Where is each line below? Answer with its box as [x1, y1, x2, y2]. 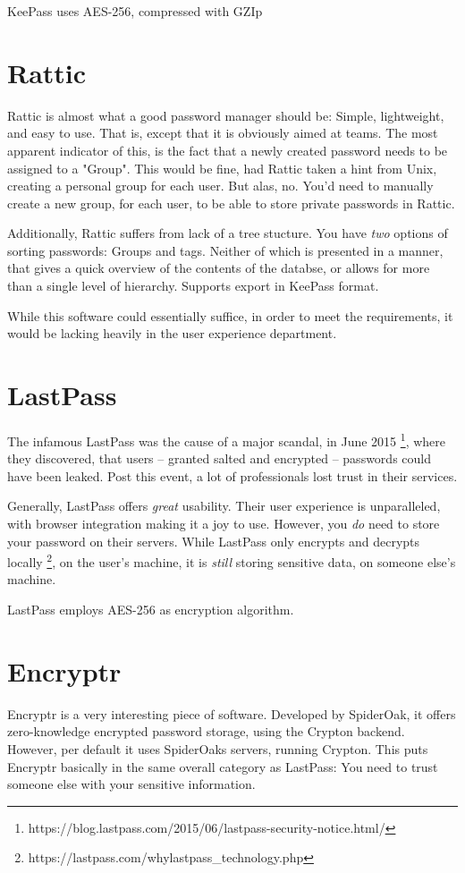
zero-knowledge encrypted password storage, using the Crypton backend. [7, 722, 405, 741]
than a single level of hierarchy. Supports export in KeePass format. [7, 276, 379, 295]
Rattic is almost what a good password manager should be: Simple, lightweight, [7, 106, 444, 124]
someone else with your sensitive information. [7, 775, 256, 793]
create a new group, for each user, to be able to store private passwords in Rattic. [7, 193, 455, 212]
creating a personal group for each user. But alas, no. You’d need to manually [7, 176, 434, 195]
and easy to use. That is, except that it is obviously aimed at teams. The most [7, 123, 438, 142]
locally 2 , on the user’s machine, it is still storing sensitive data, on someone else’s [7, 550, 456, 571]
